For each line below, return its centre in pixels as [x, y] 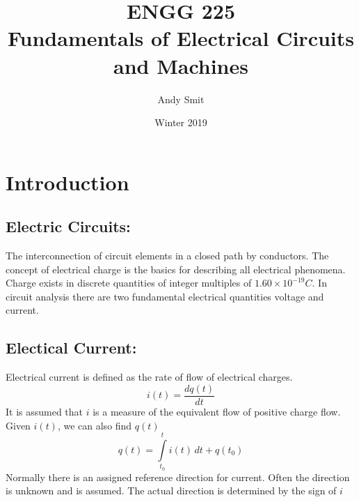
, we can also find [95, 425]
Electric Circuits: [68, 226]
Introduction [67, 182]
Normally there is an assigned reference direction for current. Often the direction [178, 477]
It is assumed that [45, 411]
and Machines [181, 65]
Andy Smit [181, 99]
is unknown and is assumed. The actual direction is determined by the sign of [171, 490]
